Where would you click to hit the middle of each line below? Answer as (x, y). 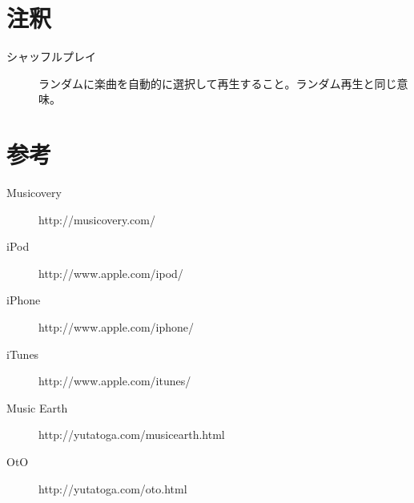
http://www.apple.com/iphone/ (117, 327)
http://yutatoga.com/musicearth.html (132, 435)
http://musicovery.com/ (97, 219)
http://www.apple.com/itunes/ (115, 381)
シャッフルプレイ (51, 56)
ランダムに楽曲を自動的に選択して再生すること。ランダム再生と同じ (218, 83)
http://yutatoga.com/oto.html (113, 488)
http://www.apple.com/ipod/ (111, 273)
